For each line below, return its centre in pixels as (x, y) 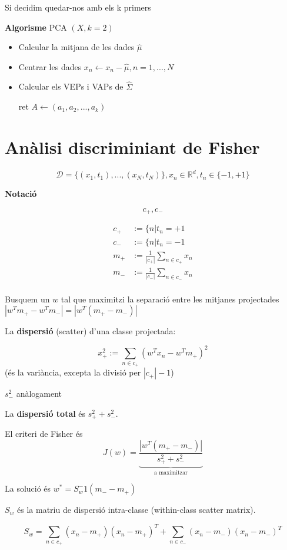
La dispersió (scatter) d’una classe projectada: (90, 331)
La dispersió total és (45, 413)
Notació (21, 194)
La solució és (28, 488)
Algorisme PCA (36, 27)
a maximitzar (171, 472)
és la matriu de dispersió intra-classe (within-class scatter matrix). (136, 510)
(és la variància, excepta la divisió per (73, 372)
